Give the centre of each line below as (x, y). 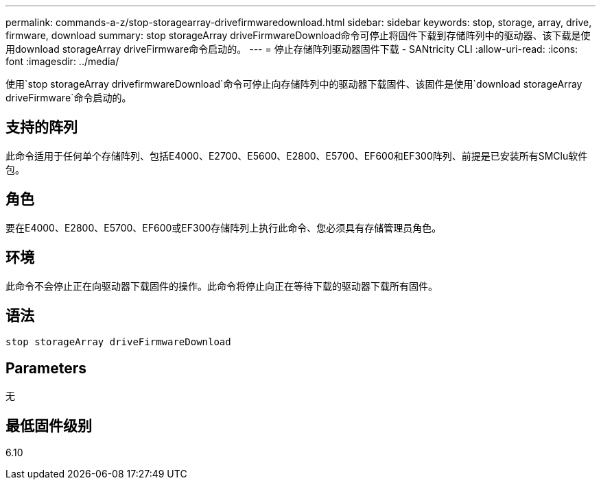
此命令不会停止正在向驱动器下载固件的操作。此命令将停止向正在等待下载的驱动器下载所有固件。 (222, 286)
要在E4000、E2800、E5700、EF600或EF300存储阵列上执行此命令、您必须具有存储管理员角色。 (224, 227)
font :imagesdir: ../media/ (62, 61)
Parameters (46, 368)
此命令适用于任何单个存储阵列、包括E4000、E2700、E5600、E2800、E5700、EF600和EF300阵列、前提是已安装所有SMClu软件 (297, 156)
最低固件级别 (49, 425)
